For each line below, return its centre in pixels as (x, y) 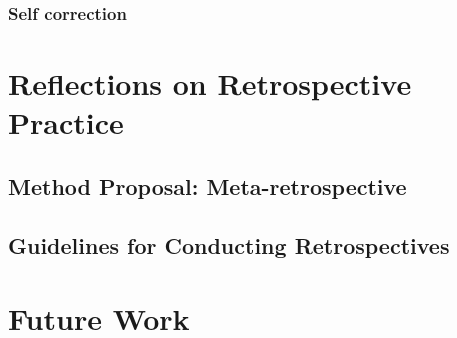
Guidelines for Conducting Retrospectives (229, 244)
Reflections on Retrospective (210, 83)
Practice (66, 122)
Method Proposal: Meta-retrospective (207, 185)
